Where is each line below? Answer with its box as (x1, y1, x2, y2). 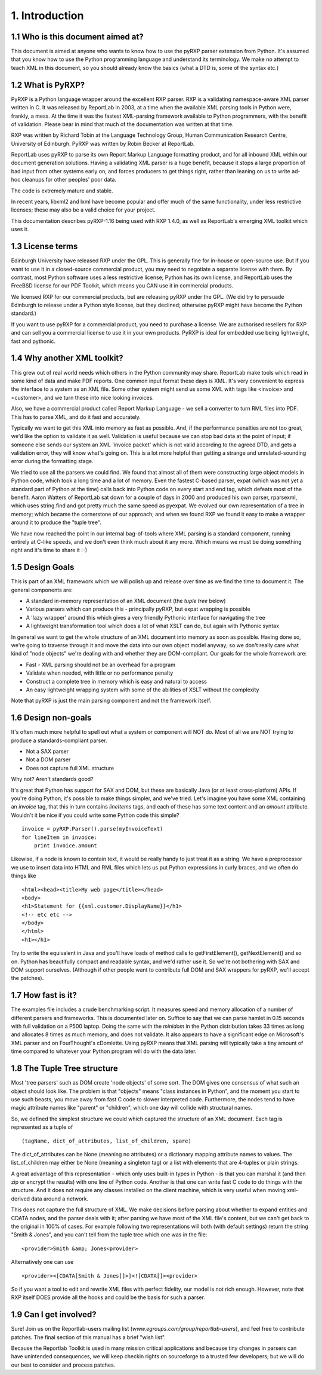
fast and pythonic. (11, 338, 56, 345)
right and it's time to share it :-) (11, 547, 88, 554)
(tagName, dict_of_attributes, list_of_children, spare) (21, 1137, 192, 1144)
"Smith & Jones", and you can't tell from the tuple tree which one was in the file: (11, 1231, 208, 1238)
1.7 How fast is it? (11, 990, 77, 1000)
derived (11, 1195, 30, 1202)
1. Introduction (11, 9, 84, 22)
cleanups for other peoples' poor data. (21, 176, 116, 183)
